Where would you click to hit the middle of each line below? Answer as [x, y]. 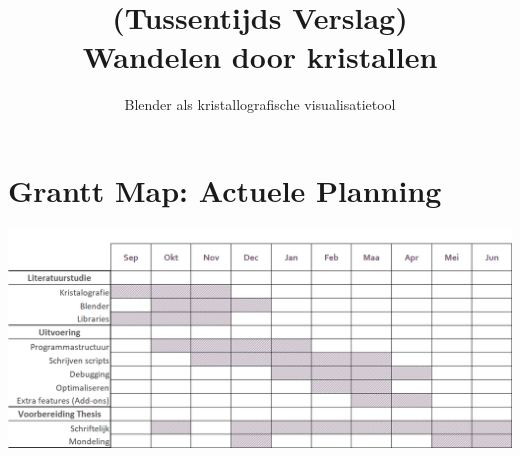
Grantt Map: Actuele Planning [225, 189]
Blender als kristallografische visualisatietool [260, 104]
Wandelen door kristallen [260, 56]
